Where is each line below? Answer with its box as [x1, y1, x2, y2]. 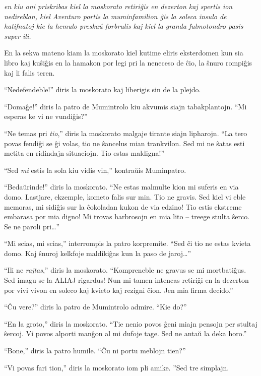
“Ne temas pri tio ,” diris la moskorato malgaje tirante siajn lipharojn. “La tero [4, 128, 247, 138]
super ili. [4, 30, 31, 41]
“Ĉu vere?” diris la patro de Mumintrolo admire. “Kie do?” [4, 301, 187, 312]
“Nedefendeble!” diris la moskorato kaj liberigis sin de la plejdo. [4, 84, 201, 95]
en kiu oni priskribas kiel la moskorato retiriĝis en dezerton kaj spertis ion [4, 1, 233, 11]
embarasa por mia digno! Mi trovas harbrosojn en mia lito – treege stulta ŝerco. [4, 211, 250, 222]
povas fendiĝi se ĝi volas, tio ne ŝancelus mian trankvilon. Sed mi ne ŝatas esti [4, 138, 245, 148]
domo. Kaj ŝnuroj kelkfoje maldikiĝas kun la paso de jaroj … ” [4, 247, 191, 258]
